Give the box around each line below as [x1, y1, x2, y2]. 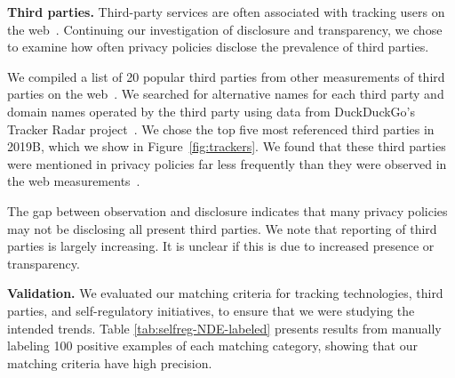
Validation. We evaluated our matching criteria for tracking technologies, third [7, 284, 443, 302]
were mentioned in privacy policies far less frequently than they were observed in [7, 154, 447, 173]
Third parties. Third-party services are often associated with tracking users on [7, 3, 445, 20]
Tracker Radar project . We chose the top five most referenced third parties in [7, 119, 435, 138]
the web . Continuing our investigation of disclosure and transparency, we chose [7, 20, 443, 38]
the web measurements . [7, 172, 140, 190]
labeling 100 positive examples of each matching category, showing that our [7, 336, 418, 355]
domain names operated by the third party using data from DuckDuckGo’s [7, 101, 416, 120]
